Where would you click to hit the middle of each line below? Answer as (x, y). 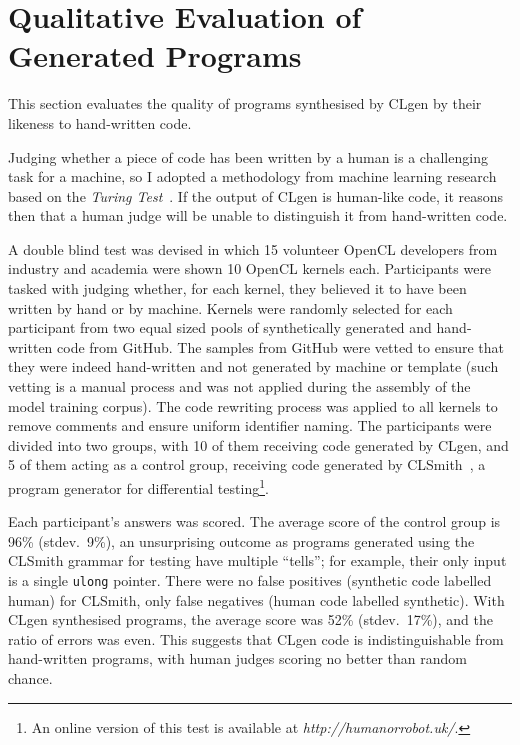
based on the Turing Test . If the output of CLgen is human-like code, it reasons (256, 195)
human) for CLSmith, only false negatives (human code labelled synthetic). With (256, 599)
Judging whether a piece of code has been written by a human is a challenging (248, 156)
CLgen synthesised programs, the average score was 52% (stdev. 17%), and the (250, 619)
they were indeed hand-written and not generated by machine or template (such (253, 366)
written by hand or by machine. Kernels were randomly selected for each (230, 307)
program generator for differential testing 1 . (138, 486)
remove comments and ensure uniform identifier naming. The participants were (250, 425)
